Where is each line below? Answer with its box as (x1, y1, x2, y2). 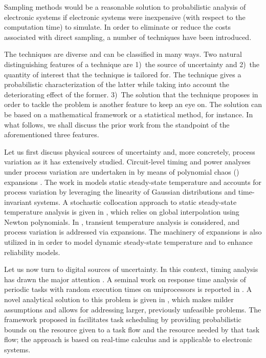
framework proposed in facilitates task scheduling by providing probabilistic (4, 314, 241, 325)
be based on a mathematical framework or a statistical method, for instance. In (4, 109, 253, 119)
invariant (4, 196, 32, 207)
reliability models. (4, 246, 60, 257)
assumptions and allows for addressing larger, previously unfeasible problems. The (4, 304, 261, 314)
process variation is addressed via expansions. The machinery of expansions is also (4, 226, 262, 237)
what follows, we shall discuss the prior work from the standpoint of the (4, 119, 230, 130)
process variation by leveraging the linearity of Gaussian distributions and (4, 186, 236, 197)
